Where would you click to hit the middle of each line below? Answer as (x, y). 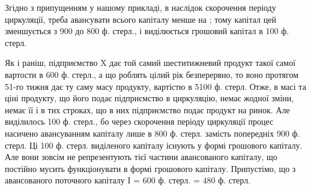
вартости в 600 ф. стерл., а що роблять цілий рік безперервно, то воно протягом (152, 74)
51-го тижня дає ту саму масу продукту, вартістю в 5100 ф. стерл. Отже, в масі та (155, 86)
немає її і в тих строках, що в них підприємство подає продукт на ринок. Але (147, 109)
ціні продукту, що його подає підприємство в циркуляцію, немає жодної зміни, (149, 98)
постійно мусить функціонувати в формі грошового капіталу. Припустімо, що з (150, 168)
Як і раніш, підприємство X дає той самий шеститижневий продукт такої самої (150, 63)
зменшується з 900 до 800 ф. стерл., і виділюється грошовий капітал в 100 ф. (147, 31)
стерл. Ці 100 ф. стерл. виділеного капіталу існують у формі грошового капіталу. (154, 145)
